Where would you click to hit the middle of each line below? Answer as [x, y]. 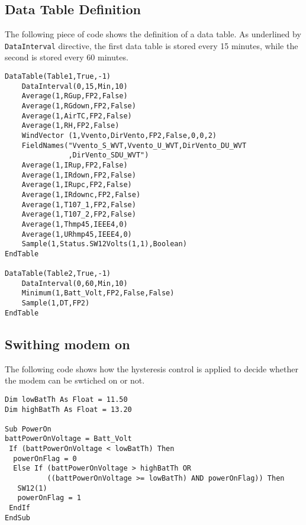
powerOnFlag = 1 [49, 498]
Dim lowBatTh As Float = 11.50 [66, 399]
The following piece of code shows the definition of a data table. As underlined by [153, 34]
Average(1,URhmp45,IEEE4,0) [77, 234]
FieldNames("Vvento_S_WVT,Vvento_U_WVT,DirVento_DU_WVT [134, 145]
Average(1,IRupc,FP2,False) [77, 185]
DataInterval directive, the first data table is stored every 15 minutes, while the [152, 45]
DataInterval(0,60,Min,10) [75, 283]
